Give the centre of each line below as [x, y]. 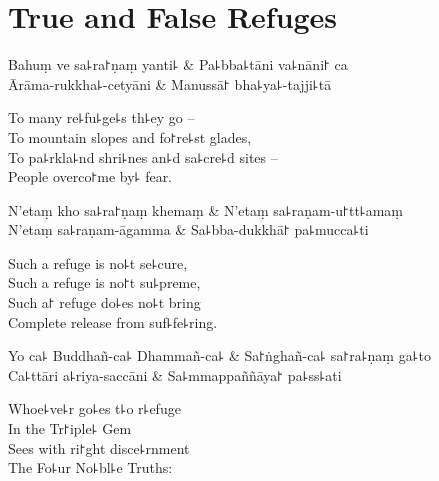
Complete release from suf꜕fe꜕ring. [113, 321]
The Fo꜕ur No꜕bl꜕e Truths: [90, 467]
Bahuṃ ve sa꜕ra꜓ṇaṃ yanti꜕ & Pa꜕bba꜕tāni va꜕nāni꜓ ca [178, 64]
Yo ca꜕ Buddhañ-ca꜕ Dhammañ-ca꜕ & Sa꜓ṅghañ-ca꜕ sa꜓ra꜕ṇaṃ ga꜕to [219, 355]
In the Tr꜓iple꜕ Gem [70, 428]
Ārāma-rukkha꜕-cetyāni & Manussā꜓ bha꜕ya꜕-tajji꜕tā [170, 83]
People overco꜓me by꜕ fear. [90, 176]
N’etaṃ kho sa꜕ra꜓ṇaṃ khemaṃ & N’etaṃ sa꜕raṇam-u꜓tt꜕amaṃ [206, 209]
